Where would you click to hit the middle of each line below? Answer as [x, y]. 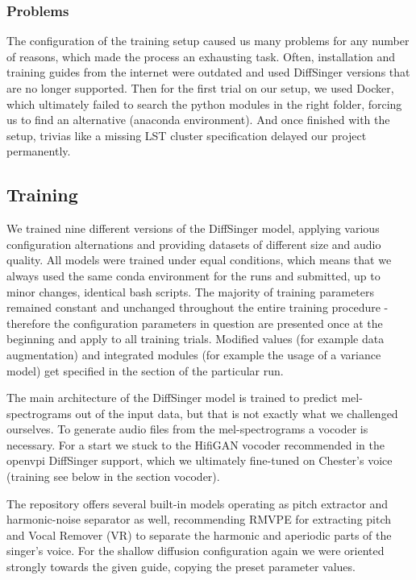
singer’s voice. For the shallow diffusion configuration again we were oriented [196, 551]
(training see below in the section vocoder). [113, 476]
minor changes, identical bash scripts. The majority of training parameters [191, 291]
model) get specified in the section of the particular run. [145, 370]
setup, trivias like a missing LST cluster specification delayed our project [187, 135]
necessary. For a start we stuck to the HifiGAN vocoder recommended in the [196, 444]
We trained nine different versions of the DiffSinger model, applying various [193, 228]
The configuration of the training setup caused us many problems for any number [208, 41]
